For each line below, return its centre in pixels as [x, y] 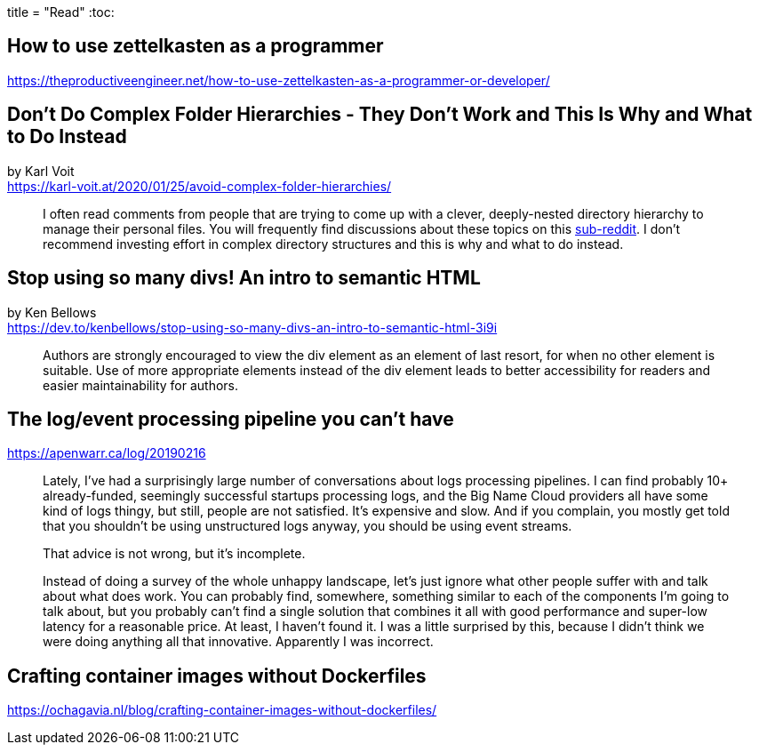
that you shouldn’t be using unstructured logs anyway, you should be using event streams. [308, 526]
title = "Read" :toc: [61, 12]
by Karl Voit [41, 171]
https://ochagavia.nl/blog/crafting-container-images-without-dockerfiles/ [222, 710]
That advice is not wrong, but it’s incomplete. [174, 554]
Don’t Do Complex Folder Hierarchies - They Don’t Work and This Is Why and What [380, 115]
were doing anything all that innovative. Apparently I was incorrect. [238, 642]
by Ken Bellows [52, 312]
